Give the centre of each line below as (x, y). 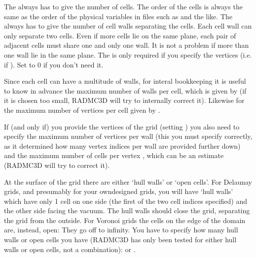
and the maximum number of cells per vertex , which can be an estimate (114, 155)
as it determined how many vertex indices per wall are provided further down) (122, 145)
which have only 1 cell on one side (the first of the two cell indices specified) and (126, 201)
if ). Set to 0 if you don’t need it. (54, 64)
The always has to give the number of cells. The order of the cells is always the (123, 6)
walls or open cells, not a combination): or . (70, 249)
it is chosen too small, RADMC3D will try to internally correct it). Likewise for (124, 100)
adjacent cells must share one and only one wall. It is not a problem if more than (127, 45)
